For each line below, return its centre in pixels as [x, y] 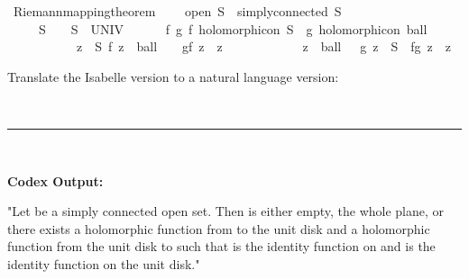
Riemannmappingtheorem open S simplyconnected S [177, 11]
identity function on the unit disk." [104, 263]
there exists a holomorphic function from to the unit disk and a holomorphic [219, 228]
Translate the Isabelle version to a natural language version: [173, 76]
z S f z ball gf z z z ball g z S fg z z [263, 46]
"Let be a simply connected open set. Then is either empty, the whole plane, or [226, 211]
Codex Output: [55, 180]
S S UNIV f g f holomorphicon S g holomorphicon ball [233, 28]
